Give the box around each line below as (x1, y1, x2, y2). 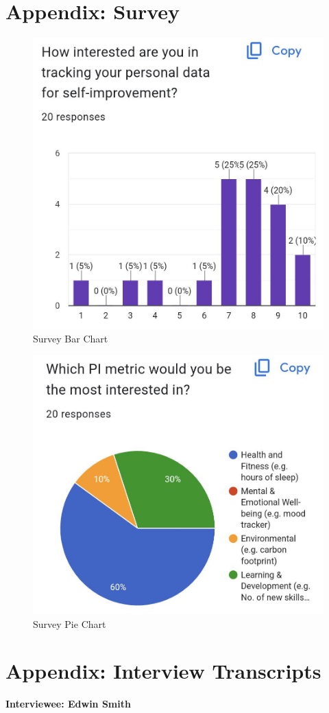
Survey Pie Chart (33, 616, 106, 631)
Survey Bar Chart (33, 331, 108, 346)
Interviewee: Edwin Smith (5, 697, 131, 711)
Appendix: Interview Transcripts (5, 657, 321, 685)
